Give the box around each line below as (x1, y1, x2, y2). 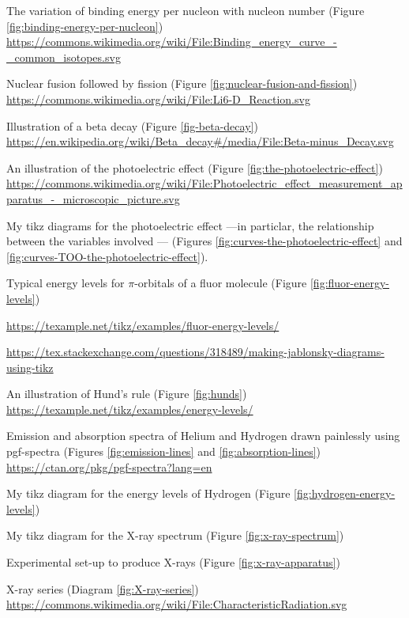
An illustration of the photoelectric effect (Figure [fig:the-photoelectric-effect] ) (6, 159, 383, 176)
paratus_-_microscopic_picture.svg (6, 190, 180, 207)
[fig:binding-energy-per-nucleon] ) (6, 17, 163, 34)
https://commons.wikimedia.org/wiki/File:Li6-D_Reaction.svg (6, 90, 310, 107)
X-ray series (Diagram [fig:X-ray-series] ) (6, 580, 199, 597)
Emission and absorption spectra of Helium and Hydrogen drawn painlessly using (6, 427, 400, 444)
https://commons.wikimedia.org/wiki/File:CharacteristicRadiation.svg (6, 596, 347, 612)
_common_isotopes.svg (6, 48, 121, 65)
